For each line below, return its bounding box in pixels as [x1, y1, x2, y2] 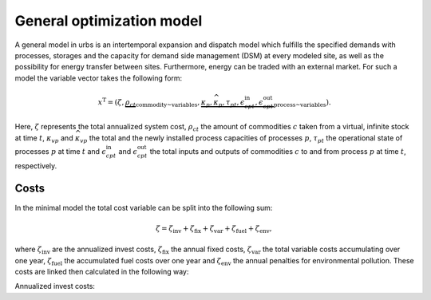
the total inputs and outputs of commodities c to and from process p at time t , [149, 146, 406, 156]
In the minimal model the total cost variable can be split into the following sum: [14, 203, 273, 212]
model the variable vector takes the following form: [14, 73, 183, 83]
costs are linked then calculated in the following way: [14, 267, 189, 277]
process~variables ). [273, 97, 331, 109]
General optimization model [14, 12, 203, 30]
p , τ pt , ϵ [218, 97, 245, 109]
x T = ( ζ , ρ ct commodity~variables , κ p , [97, 97, 213, 109]
